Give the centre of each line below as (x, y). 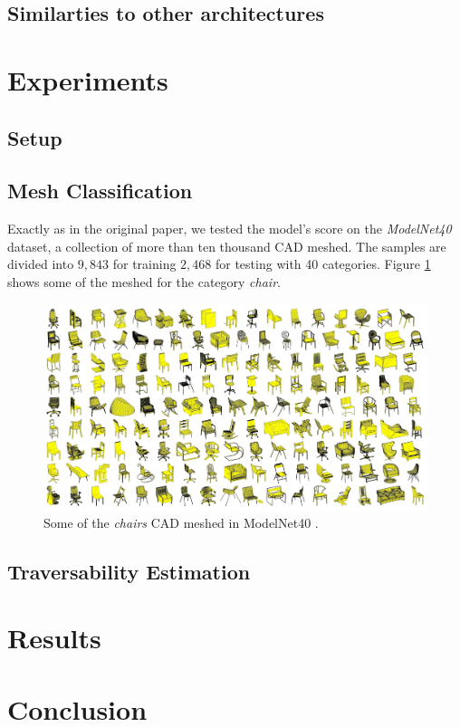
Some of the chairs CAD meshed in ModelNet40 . (181, 522)
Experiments (88, 79)
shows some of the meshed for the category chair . (144, 281)
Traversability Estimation (129, 571)
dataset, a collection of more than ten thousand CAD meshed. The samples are (227, 246)
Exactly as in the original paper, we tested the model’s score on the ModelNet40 (230, 229)
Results (54, 638)
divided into (41, 264)
